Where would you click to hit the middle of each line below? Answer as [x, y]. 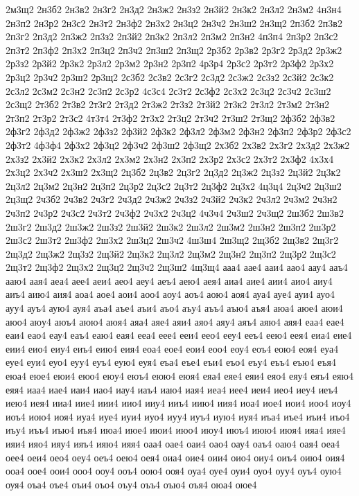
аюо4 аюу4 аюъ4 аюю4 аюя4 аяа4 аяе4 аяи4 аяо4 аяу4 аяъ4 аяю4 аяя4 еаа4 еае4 [175, 321]
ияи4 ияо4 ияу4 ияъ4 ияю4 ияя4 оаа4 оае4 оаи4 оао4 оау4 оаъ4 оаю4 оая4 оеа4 [173, 443]
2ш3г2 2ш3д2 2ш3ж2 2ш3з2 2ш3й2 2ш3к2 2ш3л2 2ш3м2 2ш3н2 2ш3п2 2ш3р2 [171, 226]
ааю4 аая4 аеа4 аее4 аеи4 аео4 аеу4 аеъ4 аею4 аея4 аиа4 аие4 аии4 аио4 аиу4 [169, 280]
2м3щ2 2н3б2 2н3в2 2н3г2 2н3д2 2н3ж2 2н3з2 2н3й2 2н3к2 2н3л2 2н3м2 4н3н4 [174, 9]
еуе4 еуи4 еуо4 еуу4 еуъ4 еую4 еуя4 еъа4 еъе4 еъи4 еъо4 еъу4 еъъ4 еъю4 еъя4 [171, 362]
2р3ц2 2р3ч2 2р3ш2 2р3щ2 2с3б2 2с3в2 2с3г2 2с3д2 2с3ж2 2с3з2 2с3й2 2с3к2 [170, 77]
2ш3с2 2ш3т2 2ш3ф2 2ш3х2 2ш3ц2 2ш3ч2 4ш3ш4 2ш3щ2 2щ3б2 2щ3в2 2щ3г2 [172, 240]
